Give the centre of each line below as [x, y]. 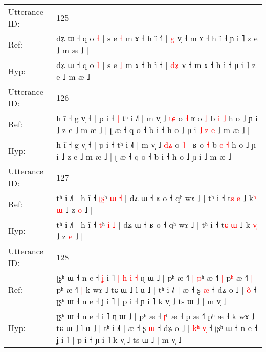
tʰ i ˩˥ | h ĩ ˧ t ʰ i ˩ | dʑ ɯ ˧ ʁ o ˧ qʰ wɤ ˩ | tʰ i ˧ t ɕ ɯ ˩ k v [157, 224]
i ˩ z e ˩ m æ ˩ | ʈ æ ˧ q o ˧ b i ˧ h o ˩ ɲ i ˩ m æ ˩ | [146, 156]
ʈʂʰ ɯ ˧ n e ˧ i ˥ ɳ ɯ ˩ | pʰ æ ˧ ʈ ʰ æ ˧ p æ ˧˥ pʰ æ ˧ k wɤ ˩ [156, 316]
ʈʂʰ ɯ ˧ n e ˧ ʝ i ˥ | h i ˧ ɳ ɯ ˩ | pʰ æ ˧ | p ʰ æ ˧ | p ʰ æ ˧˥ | [155, 278]
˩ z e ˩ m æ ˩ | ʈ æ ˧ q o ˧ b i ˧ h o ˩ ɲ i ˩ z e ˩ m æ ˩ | [153, 130]
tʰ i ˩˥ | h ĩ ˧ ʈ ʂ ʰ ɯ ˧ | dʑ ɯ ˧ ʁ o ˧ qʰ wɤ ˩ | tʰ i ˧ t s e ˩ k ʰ [156, 198]
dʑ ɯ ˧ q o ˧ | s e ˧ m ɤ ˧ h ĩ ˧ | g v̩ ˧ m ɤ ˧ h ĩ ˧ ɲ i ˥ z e [157, 38]
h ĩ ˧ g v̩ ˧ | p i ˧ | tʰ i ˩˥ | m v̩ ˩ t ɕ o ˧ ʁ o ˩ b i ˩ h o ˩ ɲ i [157, 118]
